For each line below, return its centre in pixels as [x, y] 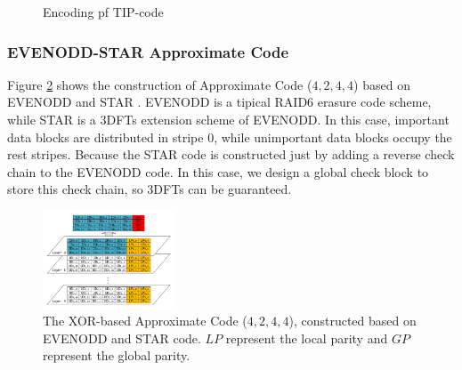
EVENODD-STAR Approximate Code [148, 51]
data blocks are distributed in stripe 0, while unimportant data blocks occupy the [230, 137]
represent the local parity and [307, 338]
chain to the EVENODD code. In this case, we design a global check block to [218, 171]
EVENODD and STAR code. [122, 338]
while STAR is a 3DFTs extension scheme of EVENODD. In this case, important [228, 119]
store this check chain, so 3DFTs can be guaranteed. [150, 189]
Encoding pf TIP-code [103, 12]
